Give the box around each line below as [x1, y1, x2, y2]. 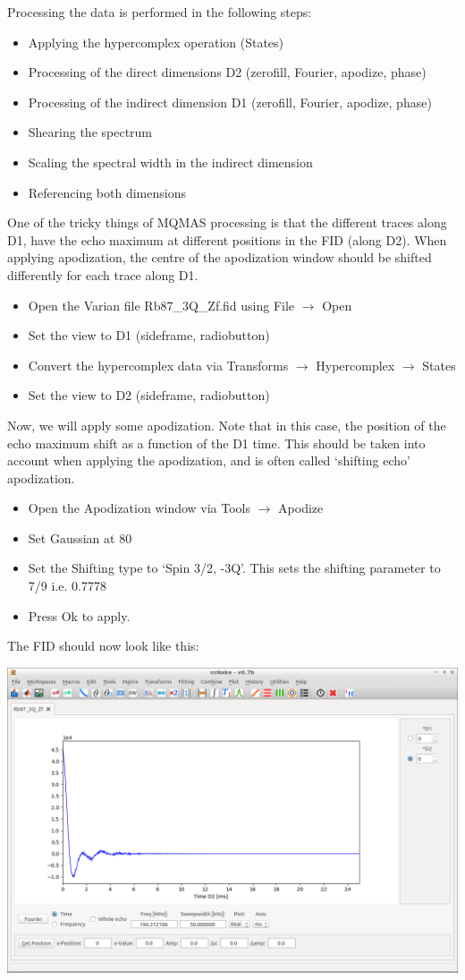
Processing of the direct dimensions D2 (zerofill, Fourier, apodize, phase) [28, 63, 427, 81]
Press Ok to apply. [28, 606, 131, 625]
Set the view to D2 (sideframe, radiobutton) [28, 386, 270, 405]
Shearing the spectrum [28, 123, 153, 141]
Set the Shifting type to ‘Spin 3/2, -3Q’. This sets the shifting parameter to [28, 558, 441, 577]
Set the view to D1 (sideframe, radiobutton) [28, 326, 270, 345]
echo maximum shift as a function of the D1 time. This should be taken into [7, 433, 426, 452]
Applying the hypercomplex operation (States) [28, 32, 284, 51]
